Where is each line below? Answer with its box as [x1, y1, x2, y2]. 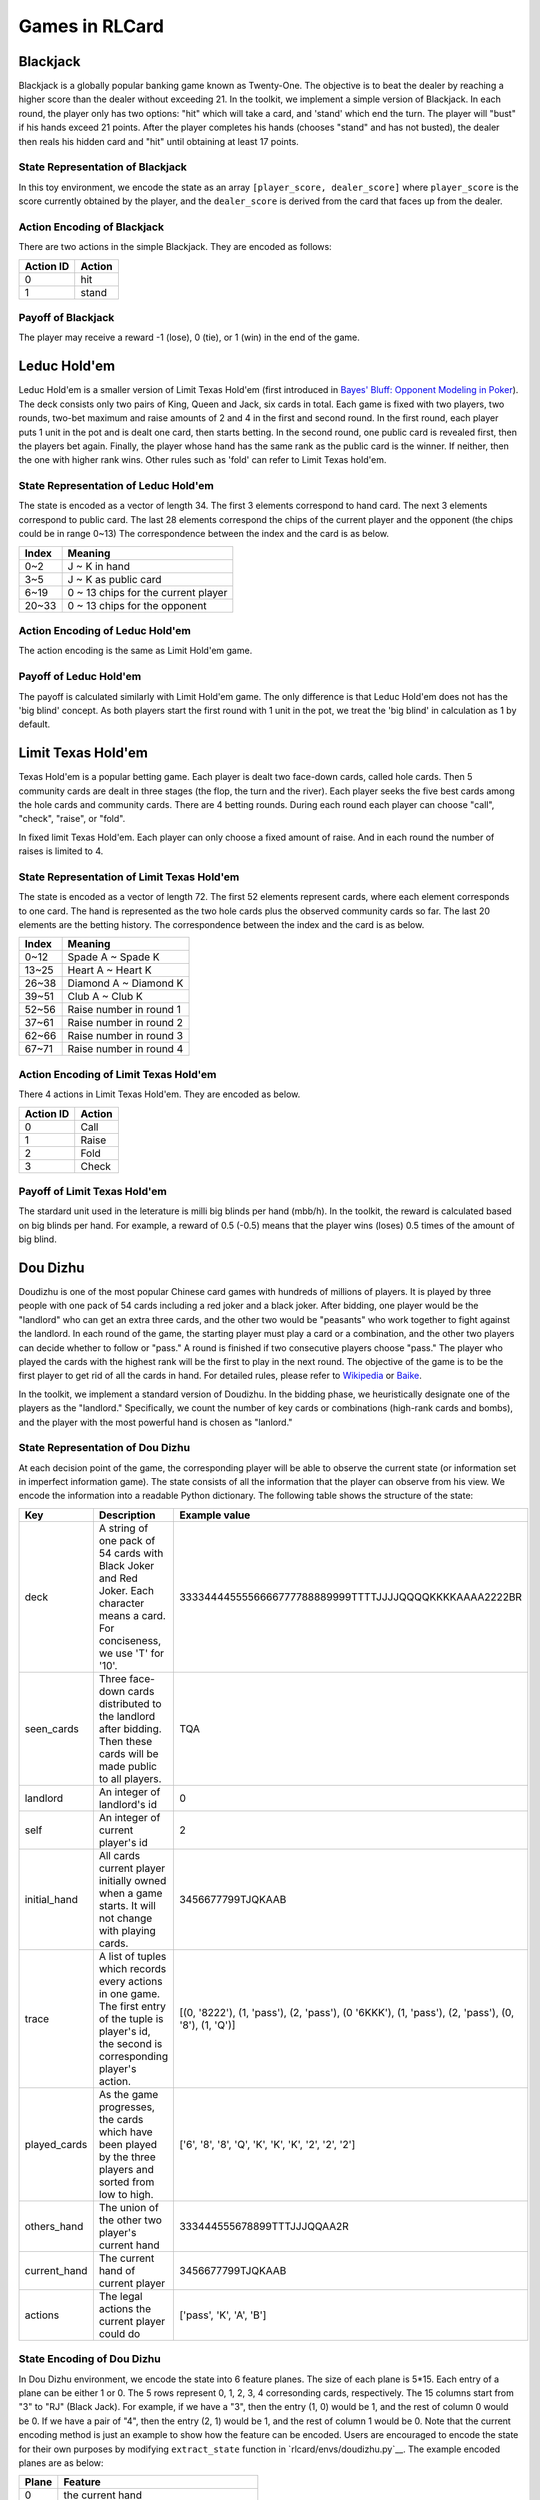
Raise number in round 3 [67, 1029, 184, 1043]
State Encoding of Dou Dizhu [18, 2352, 161, 2366]
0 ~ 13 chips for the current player [67, 585, 228, 599]
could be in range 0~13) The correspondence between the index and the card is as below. [18, 528, 390, 540]
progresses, [98, 2100, 155, 2114]
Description [98, 1508, 156, 1522]
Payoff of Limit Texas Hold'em [18, 1184, 167, 1198]
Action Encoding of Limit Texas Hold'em [18, 1067, 217, 1081]
